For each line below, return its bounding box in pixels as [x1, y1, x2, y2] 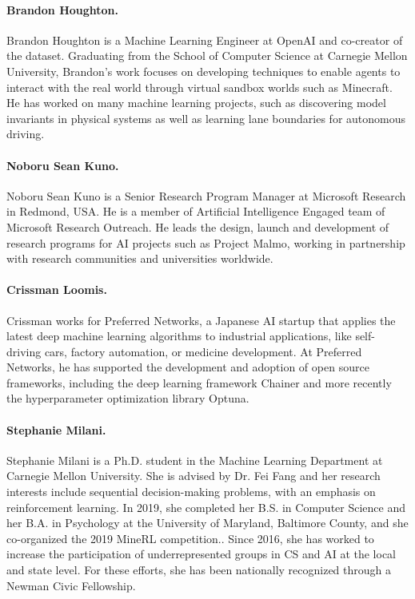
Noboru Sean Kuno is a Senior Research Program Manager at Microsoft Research [6, 187, 406, 204]
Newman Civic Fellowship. [6, 577, 136, 593]
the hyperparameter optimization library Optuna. [6, 390, 249, 407]
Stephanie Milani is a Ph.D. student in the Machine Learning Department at [6, 451, 383, 468]
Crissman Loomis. [6, 281, 107, 298]
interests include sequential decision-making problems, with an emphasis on [6, 483, 376, 500]
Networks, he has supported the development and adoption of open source [6, 359, 369, 375]
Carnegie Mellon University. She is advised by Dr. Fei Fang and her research [6, 467, 381, 484]
